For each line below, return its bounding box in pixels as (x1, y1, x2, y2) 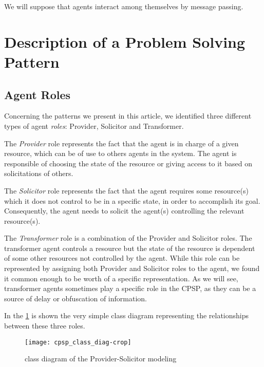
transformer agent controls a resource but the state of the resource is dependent (4, 242, 255, 253)
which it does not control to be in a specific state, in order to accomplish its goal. (4, 195, 260, 206)
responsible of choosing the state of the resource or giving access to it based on (4, 158, 252, 168)
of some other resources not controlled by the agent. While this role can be (4, 253, 240, 263)
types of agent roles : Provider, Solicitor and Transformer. (4, 120, 184, 131)
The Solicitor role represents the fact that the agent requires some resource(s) (4, 185, 249, 196)
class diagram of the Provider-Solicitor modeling (25, 353, 177, 364)
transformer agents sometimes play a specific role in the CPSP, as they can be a (4, 283, 256, 294)
